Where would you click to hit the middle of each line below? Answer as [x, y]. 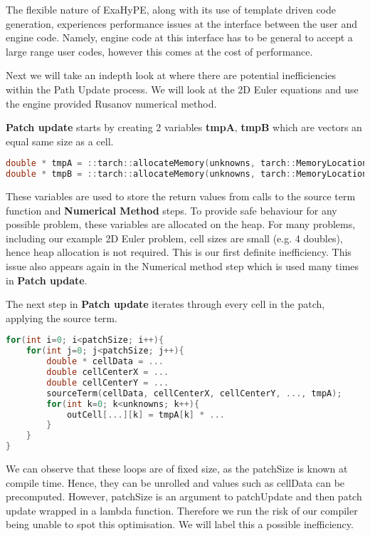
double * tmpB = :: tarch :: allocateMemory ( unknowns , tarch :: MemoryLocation [187, 174]
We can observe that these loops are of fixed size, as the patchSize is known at [177, 469]
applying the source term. [62, 318]
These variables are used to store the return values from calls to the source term [181, 196]
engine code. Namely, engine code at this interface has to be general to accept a [179, 37]
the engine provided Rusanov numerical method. [111, 103]
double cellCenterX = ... [108, 372]
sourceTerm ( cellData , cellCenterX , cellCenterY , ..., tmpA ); [194, 393]
